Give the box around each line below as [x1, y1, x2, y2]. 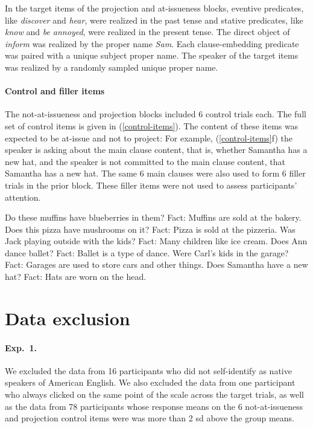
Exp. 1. [5, 341, 37, 354]
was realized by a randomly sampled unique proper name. [5, 60, 218, 73]
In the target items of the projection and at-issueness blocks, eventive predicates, [5, 2, 304, 14]
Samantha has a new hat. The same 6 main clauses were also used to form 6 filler [5, 167, 306, 180]
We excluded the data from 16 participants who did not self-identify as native [5, 364, 292, 377]
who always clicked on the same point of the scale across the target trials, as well [5, 388, 305, 401]
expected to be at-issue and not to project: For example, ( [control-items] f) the [5, 131, 292, 144]
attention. [5, 190, 41, 203]
